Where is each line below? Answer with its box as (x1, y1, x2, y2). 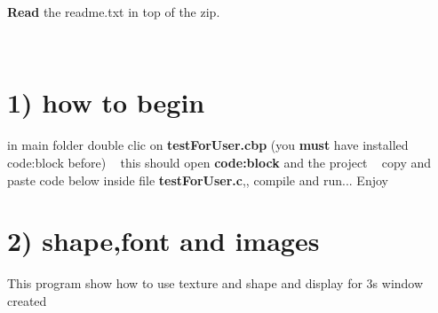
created (7, 291, 47, 309)
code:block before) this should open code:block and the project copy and (7, 153, 432, 171)
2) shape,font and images (7, 223, 320, 259)
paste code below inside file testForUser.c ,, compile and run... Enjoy (7, 170, 388, 189)
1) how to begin (7, 84, 205, 121)
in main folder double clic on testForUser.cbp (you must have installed (7, 136, 409, 154)
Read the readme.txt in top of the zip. (7, 3, 220, 20)
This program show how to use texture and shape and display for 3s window (7, 274, 424, 293)
